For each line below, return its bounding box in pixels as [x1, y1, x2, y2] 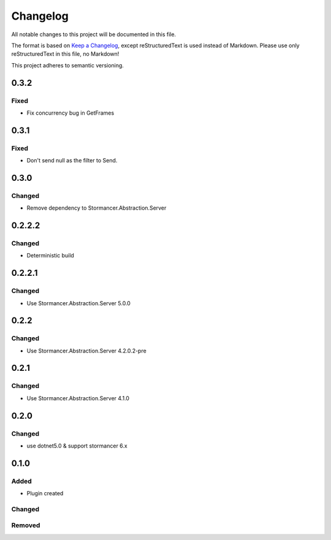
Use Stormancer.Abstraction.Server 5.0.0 [26, 299, 131, 306]
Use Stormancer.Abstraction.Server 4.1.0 [26, 394, 130, 401]
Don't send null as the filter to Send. [26, 157, 118, 164]
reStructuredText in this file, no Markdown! [11, 50, 120, 58]
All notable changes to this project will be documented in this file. [11, 31, 177, 38]
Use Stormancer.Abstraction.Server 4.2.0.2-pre [26, 347, 146, 354]
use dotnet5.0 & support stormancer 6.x [26, 442, 128, 449]
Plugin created [26, 490, 64, 497]
